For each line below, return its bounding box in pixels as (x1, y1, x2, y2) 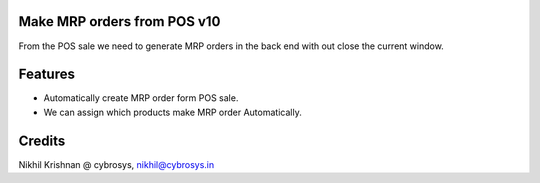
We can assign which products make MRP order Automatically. (43, 106, 302, 118)
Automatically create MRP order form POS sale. (43, 92, 239, 104)
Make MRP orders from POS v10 (18, 13, 221, 30)
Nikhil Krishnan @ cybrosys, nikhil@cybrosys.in (18, 158, 215, 170)
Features (18, 66, 75, 83)
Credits (18, 132, 66, 149)
